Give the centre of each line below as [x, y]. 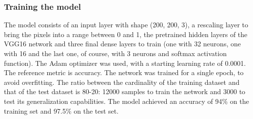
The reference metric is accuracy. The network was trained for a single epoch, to [124, 72]
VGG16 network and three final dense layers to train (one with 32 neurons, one [122, 44]
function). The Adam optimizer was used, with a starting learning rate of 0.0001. [125, 63]
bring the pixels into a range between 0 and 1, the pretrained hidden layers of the [126, 34]
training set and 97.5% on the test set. [61, 110]
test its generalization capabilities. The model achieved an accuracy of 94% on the [126, 101]
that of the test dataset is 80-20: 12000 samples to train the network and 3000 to [125, 91]
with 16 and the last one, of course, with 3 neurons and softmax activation [115, 53]
